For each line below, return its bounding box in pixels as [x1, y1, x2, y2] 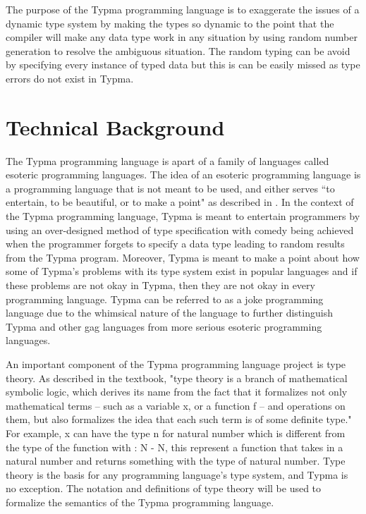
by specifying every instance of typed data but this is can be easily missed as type [6, 57, 360, 72]
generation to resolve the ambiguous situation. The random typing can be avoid [6, 43, 350, 58]
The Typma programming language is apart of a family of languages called [6, 153, 329, 168]
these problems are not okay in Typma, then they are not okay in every [6, 278, 315, 293]
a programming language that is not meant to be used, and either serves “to [6, 180, 335, 195]
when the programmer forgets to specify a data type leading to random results [6, 236, 345, 251]
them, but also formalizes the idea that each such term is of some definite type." [6, 412, 352, 427]
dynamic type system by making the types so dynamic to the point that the [6, 16, 334, 30]
